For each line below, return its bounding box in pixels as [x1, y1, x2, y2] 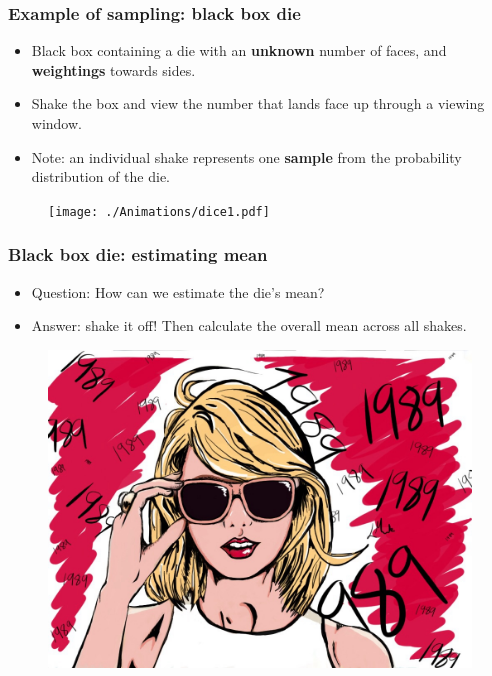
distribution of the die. [31, 166, 171, 187]
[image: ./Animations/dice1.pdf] [48, 204, 270, 219]
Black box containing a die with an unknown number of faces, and [31, 40, 447, 61]
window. [31, 113, 82, 133]
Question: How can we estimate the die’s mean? [31, 281, 325, 302]
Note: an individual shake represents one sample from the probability [31, 146, 462, 167]
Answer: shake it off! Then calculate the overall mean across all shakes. [31, 315, 467, 336]
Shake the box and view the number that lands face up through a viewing [31, 93, 485, 114]
